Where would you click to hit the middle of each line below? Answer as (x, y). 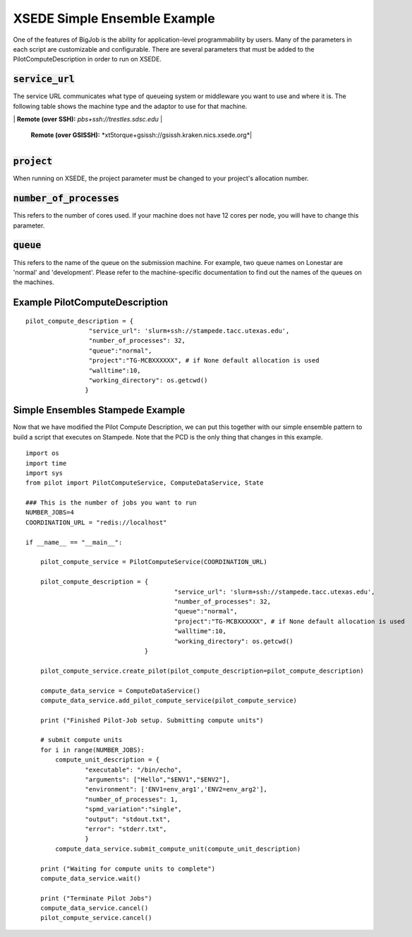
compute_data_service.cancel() (94, 908)
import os (42, 453)
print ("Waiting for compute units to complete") (127, 868)
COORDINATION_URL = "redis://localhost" (96, 522)
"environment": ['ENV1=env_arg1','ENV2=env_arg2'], (176, 789)
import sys (44, 473)
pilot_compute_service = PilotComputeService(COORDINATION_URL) (153, 562)
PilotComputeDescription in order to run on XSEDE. (87, 59)
